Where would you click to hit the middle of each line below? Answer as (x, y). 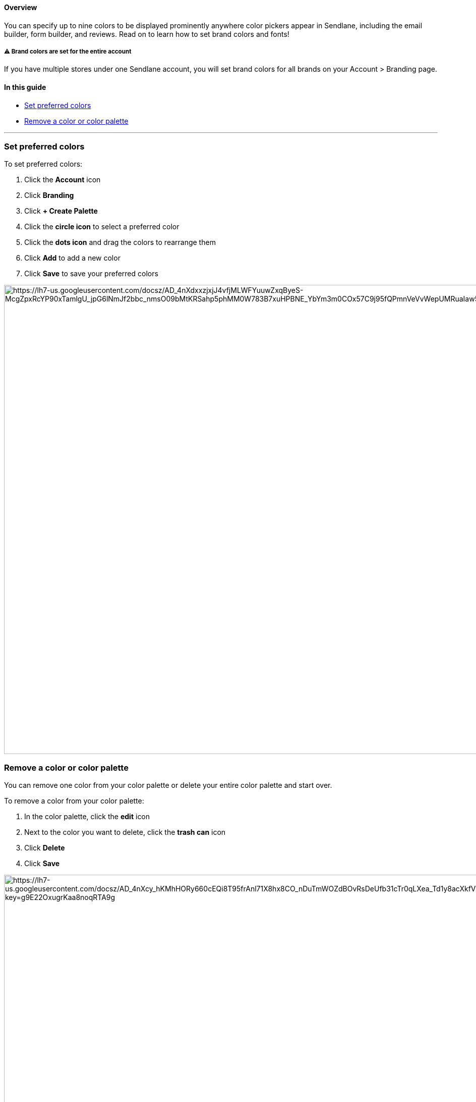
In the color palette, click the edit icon (87, 817)
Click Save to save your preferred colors (91, 274)
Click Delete (45, 848)
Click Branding (49, 195)
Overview (21, 7)
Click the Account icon (63, 180)
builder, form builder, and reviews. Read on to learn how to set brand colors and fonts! (147, 34)
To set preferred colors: (43, 164)
